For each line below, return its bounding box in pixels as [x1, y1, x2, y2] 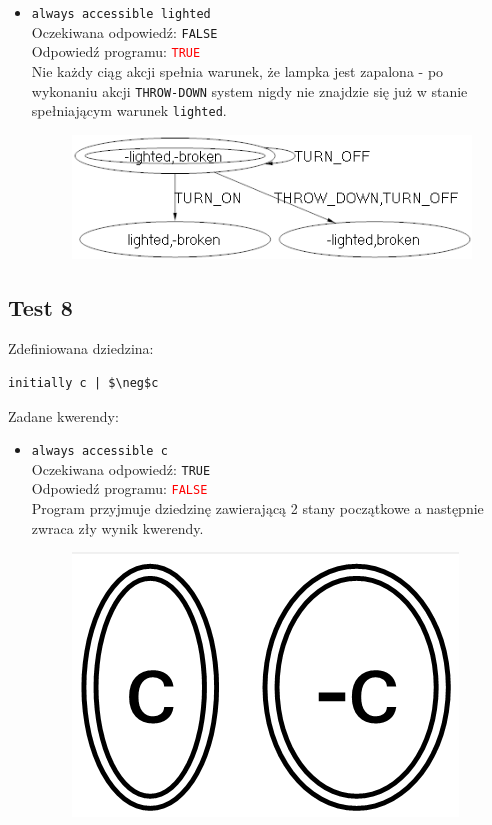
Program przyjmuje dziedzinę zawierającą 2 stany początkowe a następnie [31, 498, 484, 519]
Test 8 [8, 291, 73, 322]
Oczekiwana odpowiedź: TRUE [31, 458, 211, 479]
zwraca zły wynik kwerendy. [31, 517, 204, 538]
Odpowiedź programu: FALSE [31, 478, 208, 499]
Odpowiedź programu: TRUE [31, 41, 201, 62]
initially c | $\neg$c [8, 375, 159, 390]
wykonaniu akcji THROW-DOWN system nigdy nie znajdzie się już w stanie [31, 80, 468, 101]
